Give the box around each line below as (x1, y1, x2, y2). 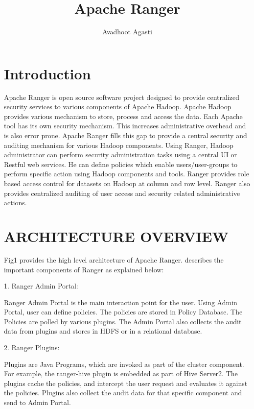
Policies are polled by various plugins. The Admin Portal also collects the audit (4, 316, 242, 326)
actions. (4, 197, 27, 208)
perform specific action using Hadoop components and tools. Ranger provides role (4, 168, 249, 179)
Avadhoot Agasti (102, 26, 152, 37)
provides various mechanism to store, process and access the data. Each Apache (4, 111, 243, 121)
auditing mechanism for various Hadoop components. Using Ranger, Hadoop (4, 140, 233, 150)
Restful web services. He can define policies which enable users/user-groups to (4, 159, 237, 169)
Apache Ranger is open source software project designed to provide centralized (4, 92, 239, 102)
